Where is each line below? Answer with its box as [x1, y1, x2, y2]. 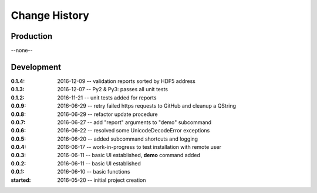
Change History [11, 9, 89, 22]
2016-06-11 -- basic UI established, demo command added [57, 152, 201, 159]
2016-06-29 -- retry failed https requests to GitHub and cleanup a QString [57, 102, 237, 109]
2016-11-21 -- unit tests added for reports [57, 94, 157, 101]
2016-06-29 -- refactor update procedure [57, 111, 158, 118]
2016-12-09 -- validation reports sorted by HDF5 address [57, 77, 196, 85]
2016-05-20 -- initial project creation [57, 177, 146, 184]
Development [11, 62, 62, 72]
